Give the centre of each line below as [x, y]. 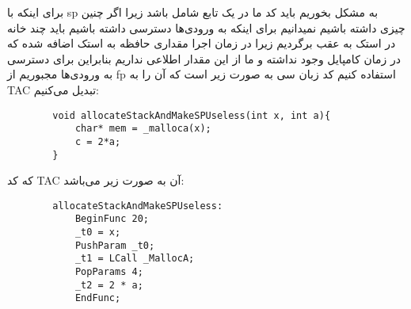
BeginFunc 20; [112, 219]
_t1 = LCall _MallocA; [135, 259]
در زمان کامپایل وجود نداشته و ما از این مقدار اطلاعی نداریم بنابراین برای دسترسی [204, 58]
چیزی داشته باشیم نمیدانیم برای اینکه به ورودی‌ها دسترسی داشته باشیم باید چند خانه [206, 27]
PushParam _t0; [115, 245]
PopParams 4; [109, 272]
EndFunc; [98, 298]
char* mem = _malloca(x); [143, 129]
